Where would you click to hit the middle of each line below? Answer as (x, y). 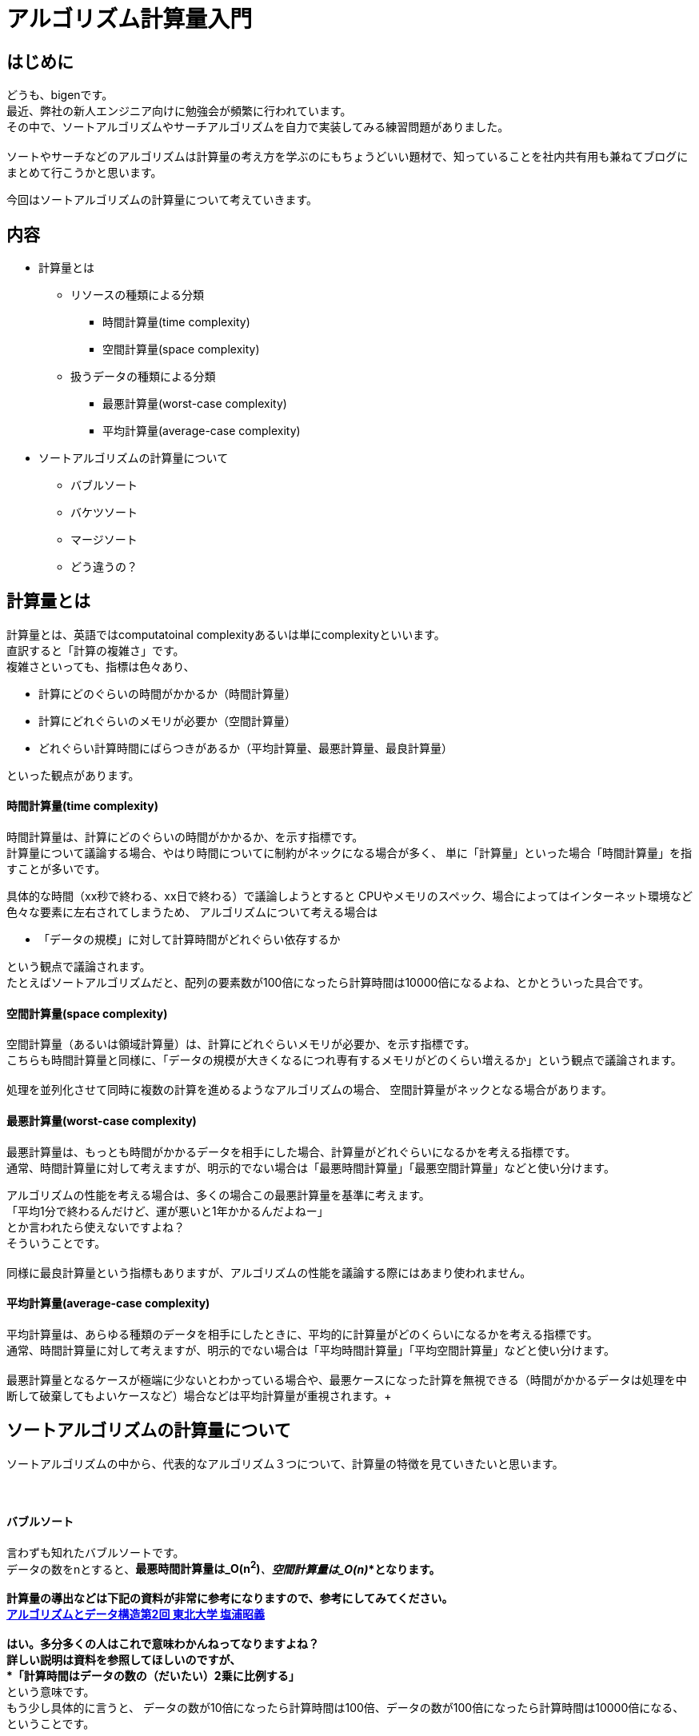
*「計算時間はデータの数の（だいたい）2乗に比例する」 (153, 1676)
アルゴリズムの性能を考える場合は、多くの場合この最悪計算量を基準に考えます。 (218, 1195)
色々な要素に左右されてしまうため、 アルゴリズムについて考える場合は (192, 912)
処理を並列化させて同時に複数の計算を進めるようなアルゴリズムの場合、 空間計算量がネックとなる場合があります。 (310, 1090)
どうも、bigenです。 (60, 95)
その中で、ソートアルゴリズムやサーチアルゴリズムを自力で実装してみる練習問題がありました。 (258, 127)
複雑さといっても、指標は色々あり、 (101, 666)
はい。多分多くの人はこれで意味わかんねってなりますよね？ (163, 1644)
